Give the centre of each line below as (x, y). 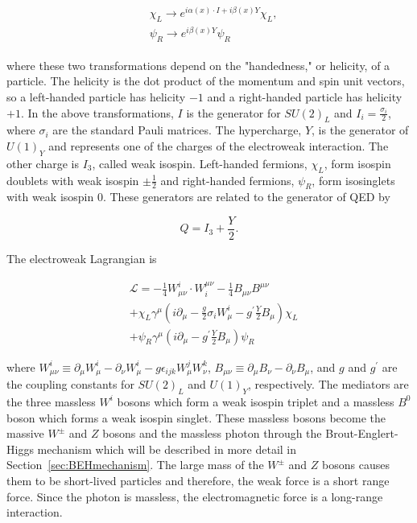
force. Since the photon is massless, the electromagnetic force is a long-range (195, 496)
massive (25, 433)
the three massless (51, 401)
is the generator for (233, 112)
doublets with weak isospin (73, 180)
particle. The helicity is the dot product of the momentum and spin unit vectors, (206, 81)
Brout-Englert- (362, 433)
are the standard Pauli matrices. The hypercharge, (177, 130)
